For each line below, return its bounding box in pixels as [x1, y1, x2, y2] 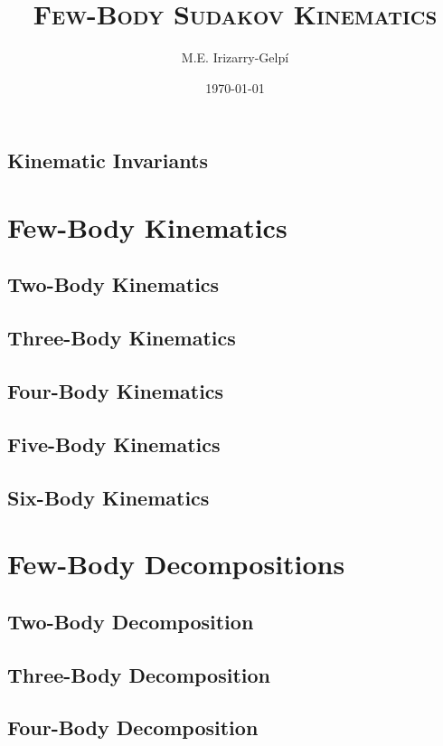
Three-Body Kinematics [7, 324, 236, 352]
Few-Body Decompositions [7, 545, 345, 582]
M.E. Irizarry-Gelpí [181, 48, 289, 67]
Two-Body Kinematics [7, 270, 220, 298]
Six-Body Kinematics [7, 483, 210, 511]
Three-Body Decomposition [7, 660, 270, 688]
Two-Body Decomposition [7, 607, 254, 635]
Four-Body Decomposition [7, 713, 259, 741]
